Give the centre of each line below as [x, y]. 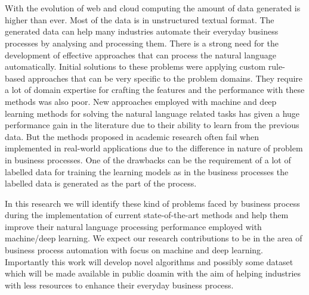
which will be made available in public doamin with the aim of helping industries [153, 273]
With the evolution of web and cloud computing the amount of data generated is [153, 8]
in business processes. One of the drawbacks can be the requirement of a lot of [148, 159]
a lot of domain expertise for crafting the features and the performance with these [155, 90]
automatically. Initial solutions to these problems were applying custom [135, 66]
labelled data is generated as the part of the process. [101, 183]
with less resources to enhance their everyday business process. [119, 285]
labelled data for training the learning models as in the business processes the [147, 171]
